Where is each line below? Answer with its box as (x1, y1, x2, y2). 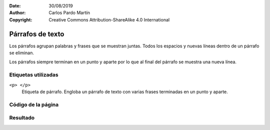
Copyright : (9, 16, 32, 22)
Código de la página (9, 101, 59, 108)
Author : (9, 10, 26, 16)
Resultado (9, 115, 35, 122)
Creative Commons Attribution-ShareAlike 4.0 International (48, 16, 170, 22)
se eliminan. (9, 50, 34, 56)
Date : (9, 3, 21, 8)
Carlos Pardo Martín (48, 10, 90, 16)
